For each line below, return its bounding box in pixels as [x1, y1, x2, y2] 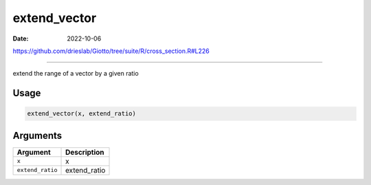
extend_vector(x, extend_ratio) [27, 110, 137, 118]
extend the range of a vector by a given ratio [12, 69, 139, 78]
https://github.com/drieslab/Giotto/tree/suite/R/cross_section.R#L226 [12, 47, 210, 55]
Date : [12, 34, 29, 43]
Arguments [12, 129, 63, 141]
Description [65, 147, 104, 157]
